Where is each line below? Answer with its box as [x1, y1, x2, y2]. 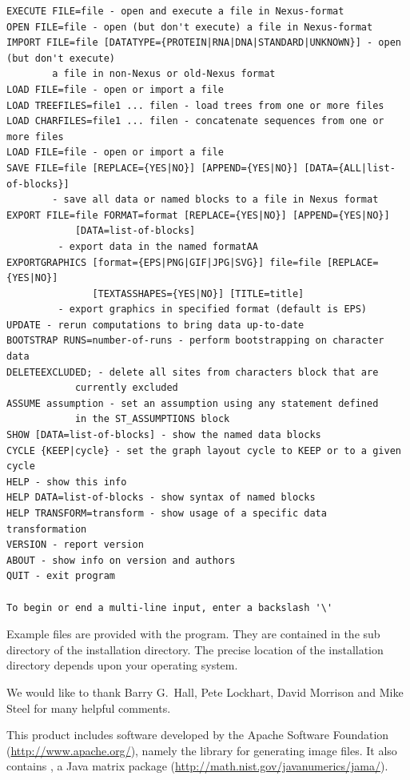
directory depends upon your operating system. [6, 657, 238, 673]
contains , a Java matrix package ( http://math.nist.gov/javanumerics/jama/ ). [6, 758, 388, 774]
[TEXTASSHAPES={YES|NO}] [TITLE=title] [92, 287, 305, 300]
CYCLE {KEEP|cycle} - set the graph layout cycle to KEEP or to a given [6, 444, 401, 456]
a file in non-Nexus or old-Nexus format [52, 68, 276, 80]
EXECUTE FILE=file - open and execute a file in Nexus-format [6, 6, 344, 17]
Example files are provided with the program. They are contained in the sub [6, 625, 380, 642]
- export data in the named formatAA [58, 240, 258, 252]
